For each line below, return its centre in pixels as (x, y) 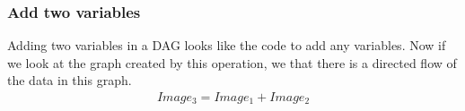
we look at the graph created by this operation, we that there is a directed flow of (232, 62)
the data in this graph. (70, 80)
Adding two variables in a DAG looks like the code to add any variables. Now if (227, 45)
